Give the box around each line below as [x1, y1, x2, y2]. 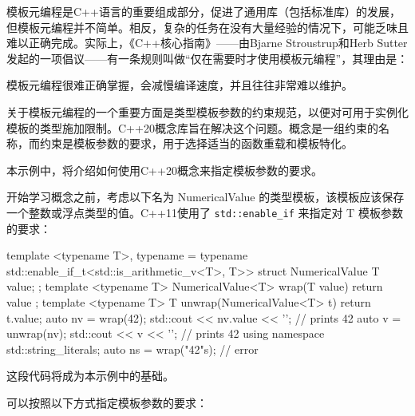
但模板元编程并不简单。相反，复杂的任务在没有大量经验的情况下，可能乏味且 [6, 18, 409, 35]
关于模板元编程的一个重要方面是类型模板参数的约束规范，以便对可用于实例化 [6, 103, 409, 120]
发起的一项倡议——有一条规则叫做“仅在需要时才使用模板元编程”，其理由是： [6, 50, 409, 66]
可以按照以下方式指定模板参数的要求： [6, 394, 207, 410]
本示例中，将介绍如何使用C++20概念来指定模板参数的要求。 [6, 161, 322, 178]
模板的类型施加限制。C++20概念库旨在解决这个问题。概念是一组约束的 [6, 119, 378, 136]
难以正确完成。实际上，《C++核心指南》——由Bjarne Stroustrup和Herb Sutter [6, 34, 408, 51]
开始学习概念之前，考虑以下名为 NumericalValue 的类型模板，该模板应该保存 [6, 188, 405, 205]
